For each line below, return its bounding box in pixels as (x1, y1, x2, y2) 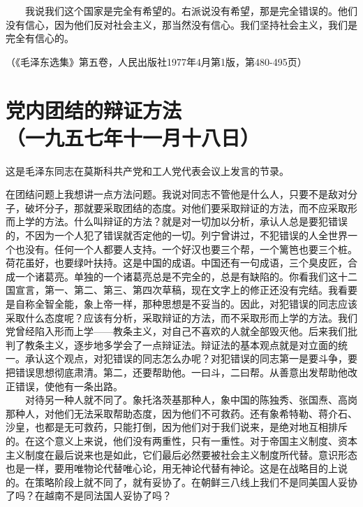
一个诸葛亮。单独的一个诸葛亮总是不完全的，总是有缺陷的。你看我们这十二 (15, 269, 357, 283)
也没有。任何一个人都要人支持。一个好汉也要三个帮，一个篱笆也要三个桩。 (15, 241, 357, 256)
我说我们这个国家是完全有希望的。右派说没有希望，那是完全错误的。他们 (24, 3, 357, 17)
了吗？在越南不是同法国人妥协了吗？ (6, 488, 172, 503)
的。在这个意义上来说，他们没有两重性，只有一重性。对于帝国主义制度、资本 (6, 433, 357, 448)
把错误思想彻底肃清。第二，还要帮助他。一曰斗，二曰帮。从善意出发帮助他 (6, 365, 348, 379)
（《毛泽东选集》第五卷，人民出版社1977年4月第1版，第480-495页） (6, 54, 307, 69)
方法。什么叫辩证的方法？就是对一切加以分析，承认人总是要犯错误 (44, 214, 348, 229)
